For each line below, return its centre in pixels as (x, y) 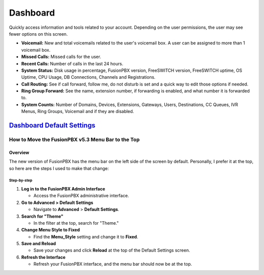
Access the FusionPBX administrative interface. (81, 196)
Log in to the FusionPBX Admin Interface (63, 189)
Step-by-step (21, 181)
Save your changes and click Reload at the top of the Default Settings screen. (112, 250)
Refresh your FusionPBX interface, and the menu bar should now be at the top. (113, 264)
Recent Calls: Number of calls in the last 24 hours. (72, 63)
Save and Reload (39, 244)
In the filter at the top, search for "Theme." (76, 223)
